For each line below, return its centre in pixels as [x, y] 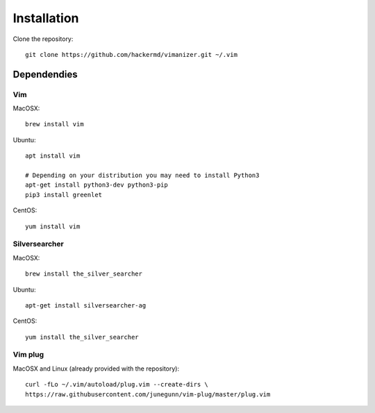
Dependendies [45, 74]
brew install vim [55, 124]
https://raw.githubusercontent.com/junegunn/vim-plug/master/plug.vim [148, 394]
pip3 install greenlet [64, 195]
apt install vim [53, 156]
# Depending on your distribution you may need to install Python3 [142, 176]
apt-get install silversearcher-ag [86, 305]
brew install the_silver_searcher [84, 274]
